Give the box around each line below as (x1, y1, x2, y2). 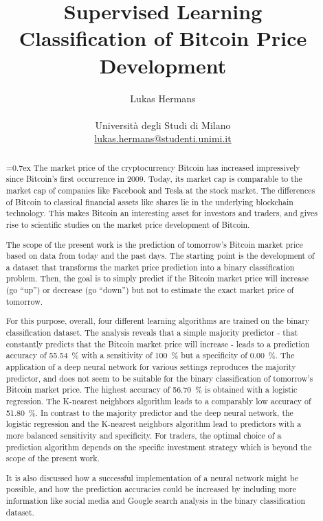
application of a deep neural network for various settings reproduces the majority (5, 360, 296, 372)
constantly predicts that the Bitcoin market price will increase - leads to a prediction (5, 338, 310, 349)
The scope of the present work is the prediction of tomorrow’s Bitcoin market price (5, 238, 303, 250)
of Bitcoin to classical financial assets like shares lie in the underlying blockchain (5, 196, 293, 207)
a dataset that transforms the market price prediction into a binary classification (5, 261, 295, 273)
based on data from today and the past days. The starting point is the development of (5, 250, 315, 262)
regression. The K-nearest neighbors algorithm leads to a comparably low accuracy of (5, 395, 311, 406)
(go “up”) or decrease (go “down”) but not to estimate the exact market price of (5, 284, 294, 296)
